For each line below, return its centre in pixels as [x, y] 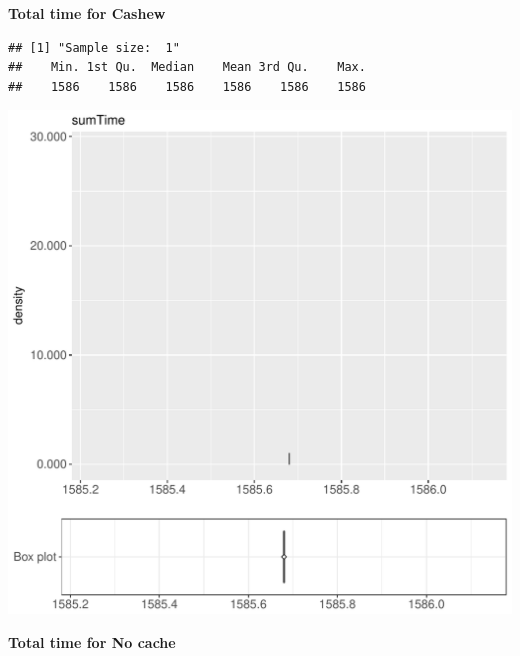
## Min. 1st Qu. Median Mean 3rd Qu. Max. [187, 67]
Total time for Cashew [87, 13]
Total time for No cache [92, 641]
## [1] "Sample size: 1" [94, 47]
